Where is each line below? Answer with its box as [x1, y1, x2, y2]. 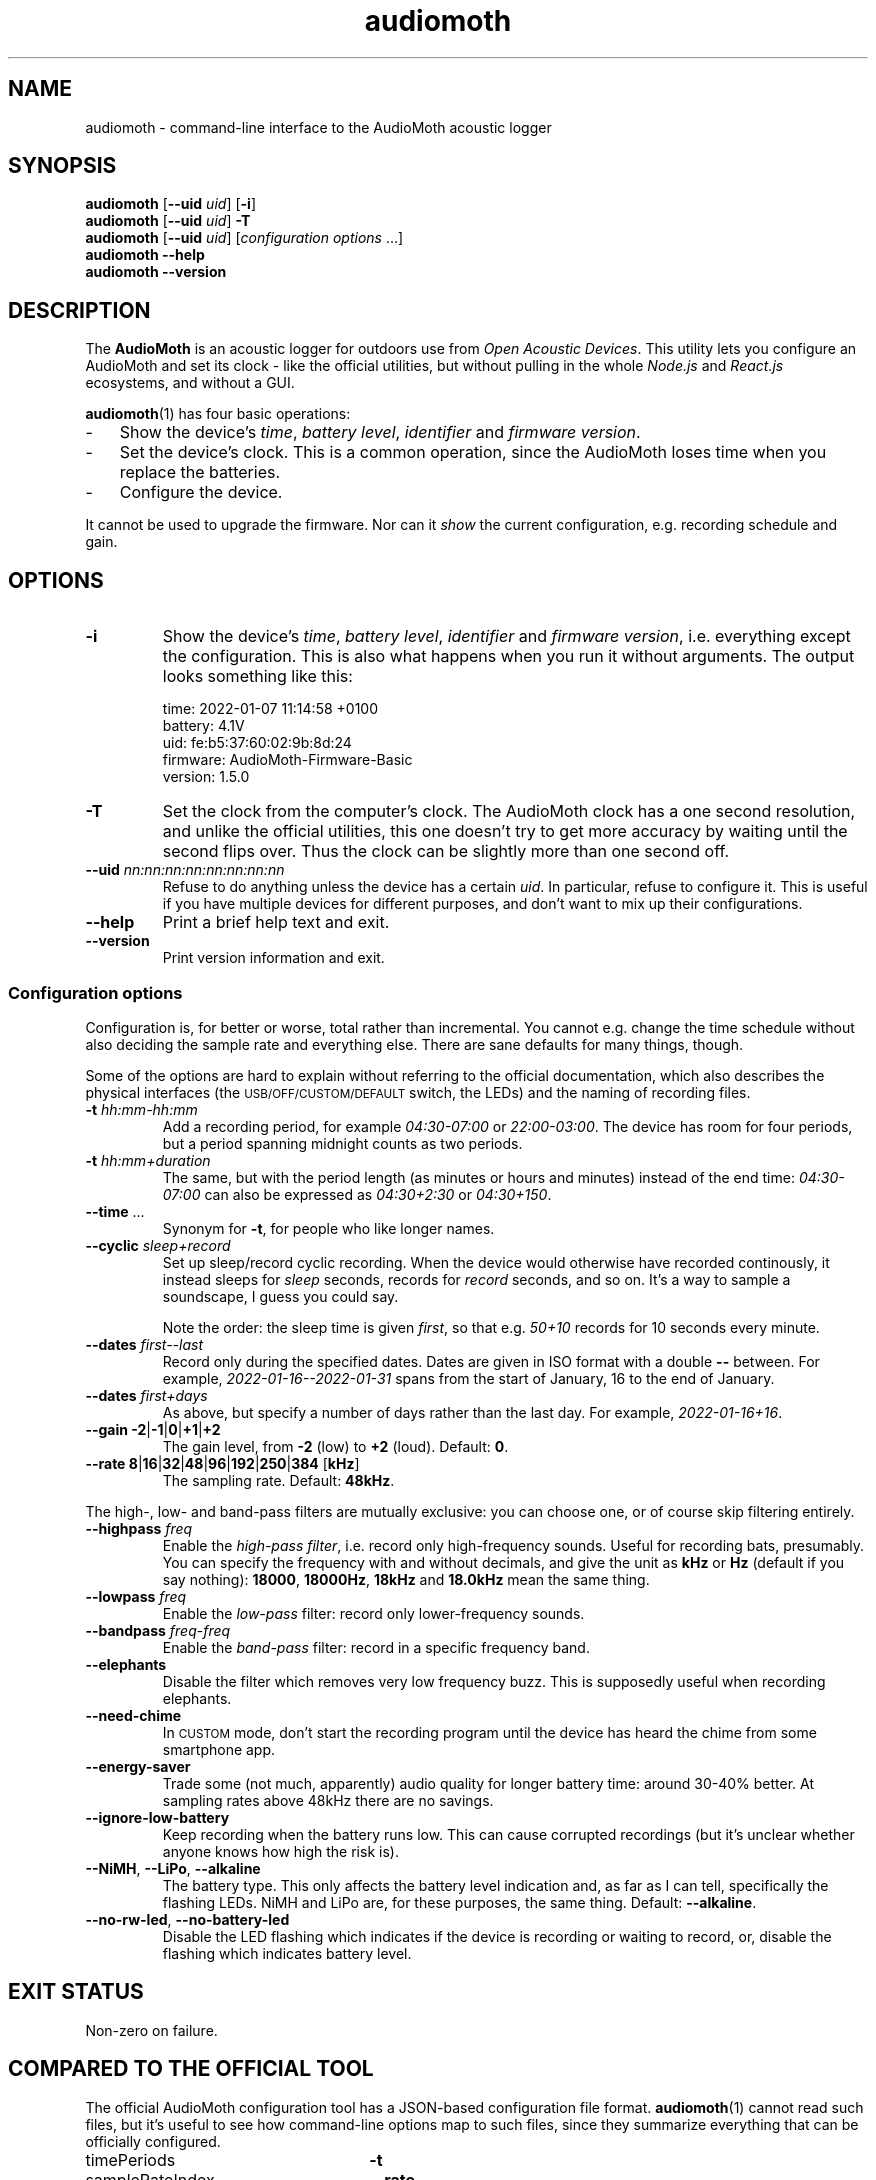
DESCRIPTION [8, 297, 151, 323]
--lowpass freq [85, 1587, 187, 1605]
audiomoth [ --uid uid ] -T [85, 212, 251, 230]
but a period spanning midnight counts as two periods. [162, 1134, 523, 1152]
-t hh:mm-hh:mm [85, 1100, 198, 1118]
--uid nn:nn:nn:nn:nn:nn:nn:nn [85, 861, 285, 879]
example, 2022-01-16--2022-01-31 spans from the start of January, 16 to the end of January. [162, 1369, 775, 1387]
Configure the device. [119, 482, 283, 503]
